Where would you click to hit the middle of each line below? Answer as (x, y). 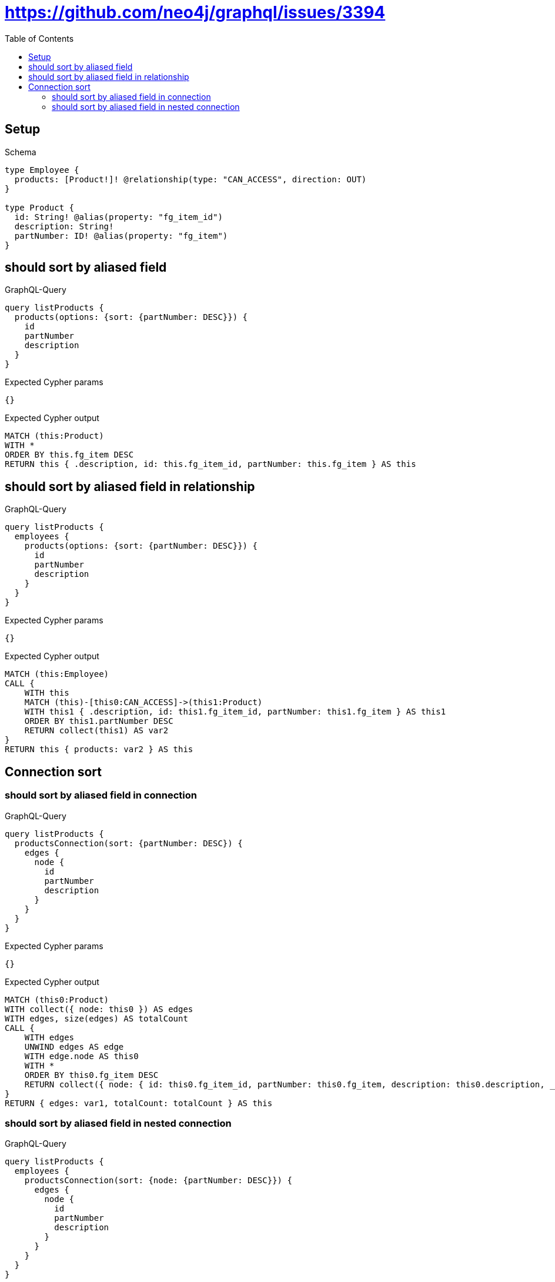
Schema (21, 152)
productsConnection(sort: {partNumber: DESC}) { (128, 843)
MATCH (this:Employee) (57, 674)
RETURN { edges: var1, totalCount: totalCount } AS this (139, 1103)
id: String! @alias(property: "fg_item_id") (118, 217)
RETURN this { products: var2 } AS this (99, 749)
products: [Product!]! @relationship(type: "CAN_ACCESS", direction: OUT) (190, 179)
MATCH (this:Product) (54, 436)
